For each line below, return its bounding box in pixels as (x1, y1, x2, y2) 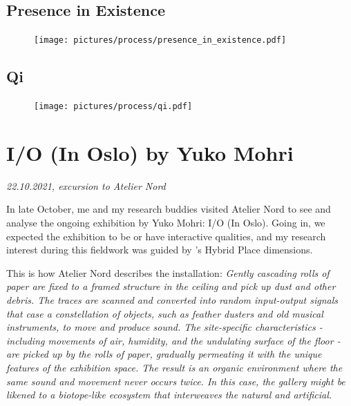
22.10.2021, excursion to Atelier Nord (6, 178, 166, 193)
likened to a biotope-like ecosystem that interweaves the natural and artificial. (6, 387, 332, 402)
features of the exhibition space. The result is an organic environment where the (6, 360, 343, 374)
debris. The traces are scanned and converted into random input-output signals (6, 293, 339, 307)
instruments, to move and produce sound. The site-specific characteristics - (6, 320, 323, 334)
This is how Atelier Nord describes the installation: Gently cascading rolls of (6, 265, 330, 280)
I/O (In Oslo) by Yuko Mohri (6, 138, 294, 166)
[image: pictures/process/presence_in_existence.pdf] (34, 35, 287, 46)
